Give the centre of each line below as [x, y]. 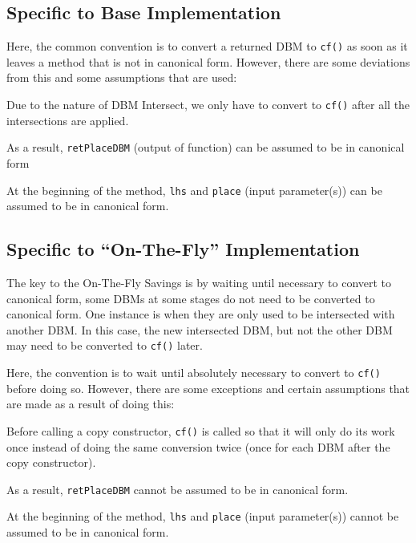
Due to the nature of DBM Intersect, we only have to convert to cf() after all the [208, 105]
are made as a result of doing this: [91, 404]
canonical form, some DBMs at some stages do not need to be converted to [191, 298]
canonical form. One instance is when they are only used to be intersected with [201, 314]
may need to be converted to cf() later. [105, 345]
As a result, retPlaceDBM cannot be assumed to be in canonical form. [178, 489]
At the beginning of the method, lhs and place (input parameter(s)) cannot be [203, 516]
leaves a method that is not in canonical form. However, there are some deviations [208, 61]
